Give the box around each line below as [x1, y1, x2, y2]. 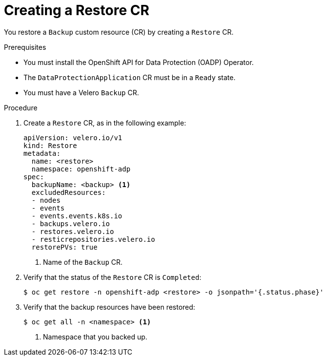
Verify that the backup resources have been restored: [23, 302, 195, 311]
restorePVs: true [31, 243, 98, 251]
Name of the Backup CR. [43, 257, 123, 266]
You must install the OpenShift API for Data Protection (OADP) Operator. [23, 58, 254, 66]
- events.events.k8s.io [31, 212, 122, 220]
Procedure [4, 103, 38, 112]
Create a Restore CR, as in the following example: [23, 118, 186, 127]
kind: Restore [23, 141, 77, 149]
